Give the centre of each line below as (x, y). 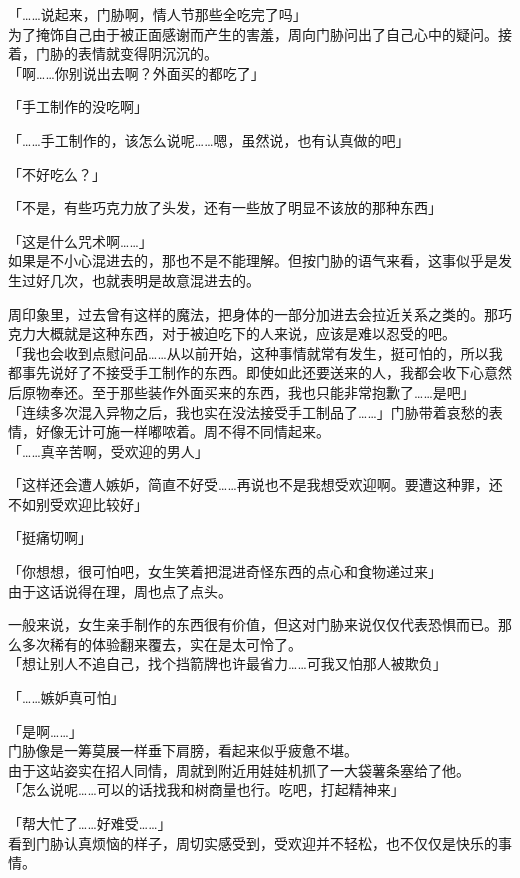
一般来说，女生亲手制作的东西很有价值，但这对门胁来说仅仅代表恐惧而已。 (253, 624)
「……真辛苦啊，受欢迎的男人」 (108, 450)
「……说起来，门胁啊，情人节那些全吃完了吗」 (157, 14)
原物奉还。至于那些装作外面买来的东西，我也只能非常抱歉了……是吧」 (248, 391)
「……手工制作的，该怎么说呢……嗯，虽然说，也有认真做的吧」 (209, 139)
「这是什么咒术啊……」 (80, 240)
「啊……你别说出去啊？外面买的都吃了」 (136, 72)
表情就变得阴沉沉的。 (147, 53)
